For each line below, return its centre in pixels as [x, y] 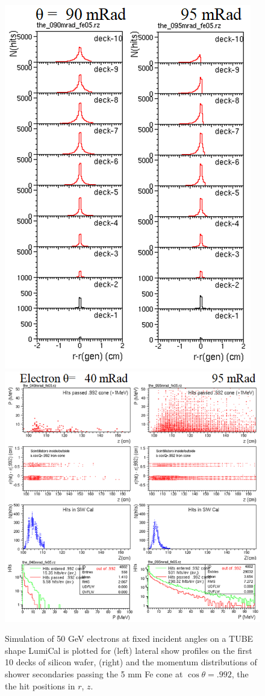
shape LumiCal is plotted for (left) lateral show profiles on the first [129, 650]
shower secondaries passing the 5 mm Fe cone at [94, 674]
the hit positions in [40, 685]
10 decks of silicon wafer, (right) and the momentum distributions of [131, 662]
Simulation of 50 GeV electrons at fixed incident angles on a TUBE [129, 639]
